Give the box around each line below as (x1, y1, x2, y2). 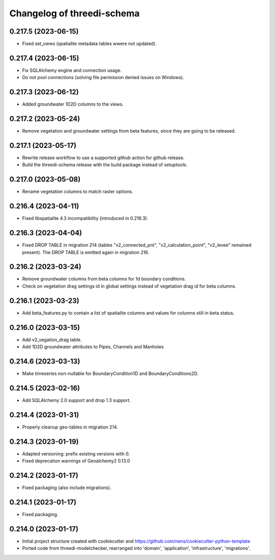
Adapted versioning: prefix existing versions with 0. (22, 450, 130, 456)
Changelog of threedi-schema (9, 8, 140, 19)
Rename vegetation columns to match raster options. (22, 189, 133, 195)
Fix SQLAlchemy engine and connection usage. (22, 67, 122, 73)
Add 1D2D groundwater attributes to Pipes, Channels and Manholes (22, 344, 164, 350)
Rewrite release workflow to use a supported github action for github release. (22, 155, 185, 161)
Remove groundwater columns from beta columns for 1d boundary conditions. (22, 276, 186, 282)
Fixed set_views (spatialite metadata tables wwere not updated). (22, 41, 157, 47)
